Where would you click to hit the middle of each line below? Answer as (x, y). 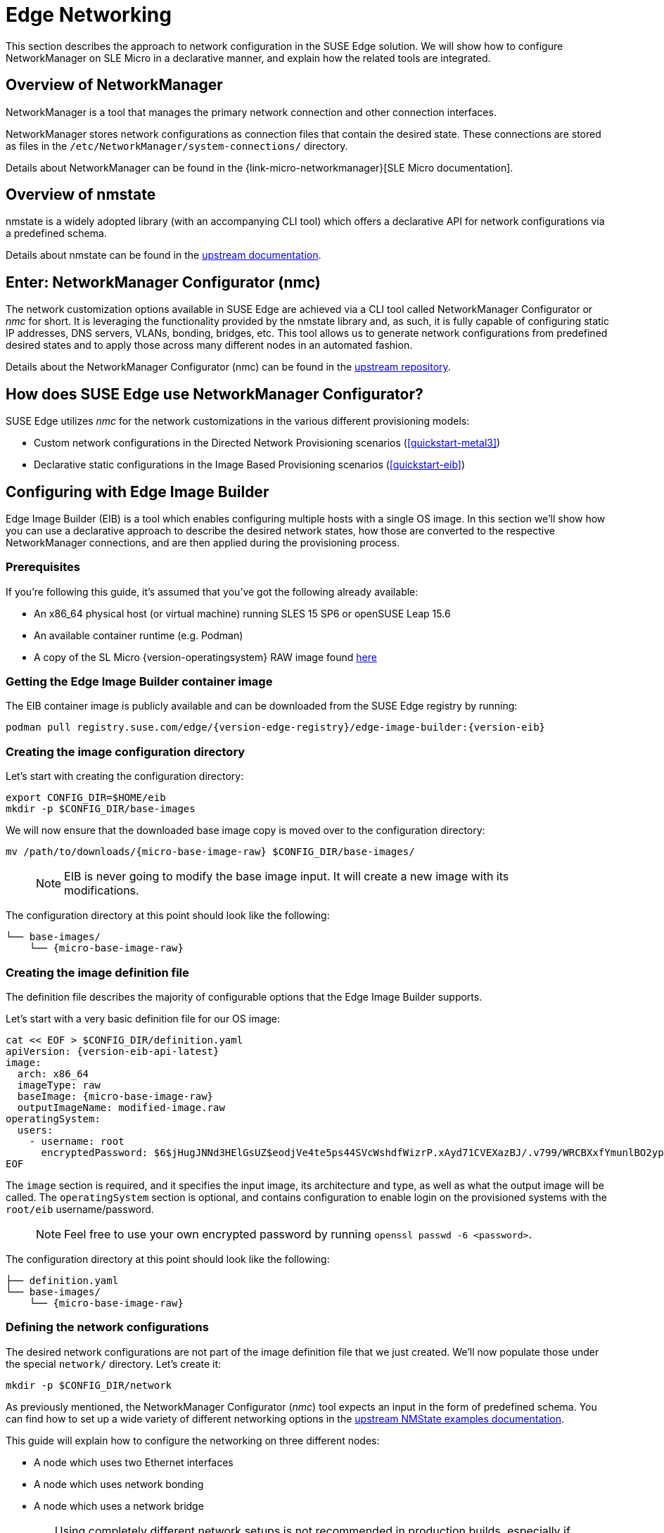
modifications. (102, 891)
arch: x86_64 (53, 1073)
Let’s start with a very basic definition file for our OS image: (143, 1018)
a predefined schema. (56, 233)
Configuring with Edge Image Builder (138, 492)
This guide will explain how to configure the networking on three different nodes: (193, 1440)
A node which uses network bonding (119, 1484)
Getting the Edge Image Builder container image (139, 682)
